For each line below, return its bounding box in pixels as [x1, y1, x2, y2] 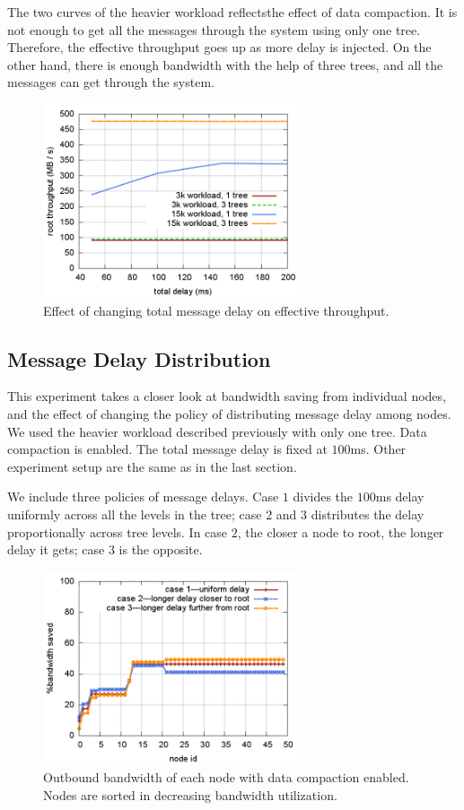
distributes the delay [311, 504, 425, 523]
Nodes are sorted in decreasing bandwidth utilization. [43, 785, 337, 804]
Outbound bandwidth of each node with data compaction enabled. [43, 768, 409, 787]
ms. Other [350, 440, 407, 458]
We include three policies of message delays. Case [7, 487, 279, 506]
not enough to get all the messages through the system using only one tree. [7, 20, 421, 39]
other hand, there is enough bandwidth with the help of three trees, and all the [7, 55, 443, 74]
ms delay [375, 487, 425, 506]
